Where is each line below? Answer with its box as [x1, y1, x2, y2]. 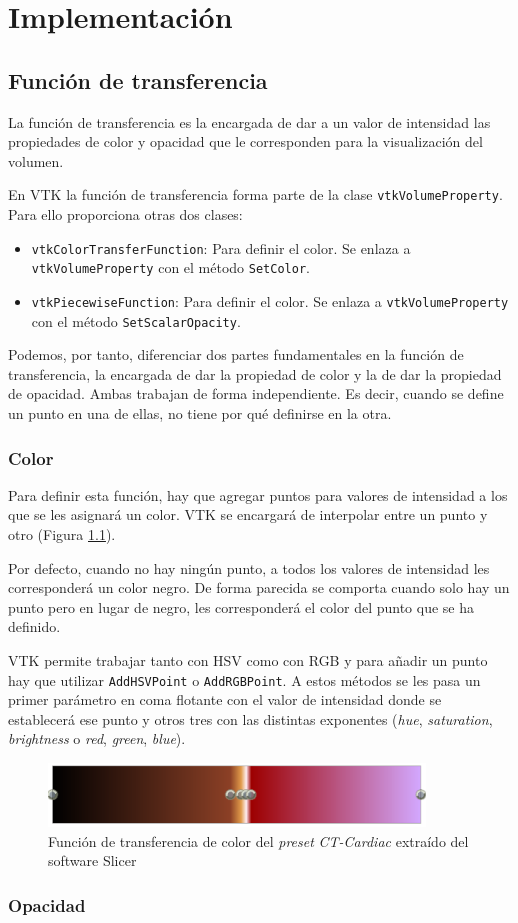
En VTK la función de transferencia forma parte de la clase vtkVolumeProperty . [8, 184, 503, 205]
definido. [8, 616, 61, 637]
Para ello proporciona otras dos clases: [8, 204, 243, 225]
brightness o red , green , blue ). [8, 728, 186, 749]
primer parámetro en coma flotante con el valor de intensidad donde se [8, 689, 442, 710]
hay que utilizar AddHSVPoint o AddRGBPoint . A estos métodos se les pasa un [8, 669, 481, 690]
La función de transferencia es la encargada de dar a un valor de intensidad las [8, 111, 491, 132]
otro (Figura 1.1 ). [8, 524, 116, 545]
